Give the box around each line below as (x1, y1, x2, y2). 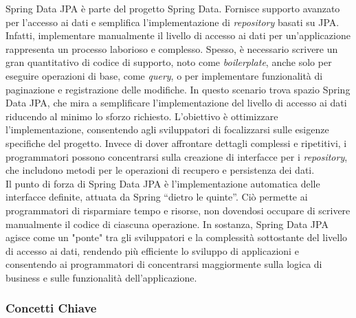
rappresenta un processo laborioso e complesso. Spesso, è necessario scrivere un (5, 41, 338, 56)
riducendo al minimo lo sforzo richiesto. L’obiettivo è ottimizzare (5, 109, 278, 123)
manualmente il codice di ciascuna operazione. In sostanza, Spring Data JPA (5, 216, 329, 231)
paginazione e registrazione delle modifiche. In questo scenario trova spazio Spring (5, 82, 351, 96)
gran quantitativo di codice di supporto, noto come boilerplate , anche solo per (5, 55, 332, 69)
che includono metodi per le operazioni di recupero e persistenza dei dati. (5, 163, 315, 177)
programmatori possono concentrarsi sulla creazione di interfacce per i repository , (5, 149, 348, 163)
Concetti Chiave (5, 299, 97, 317)
